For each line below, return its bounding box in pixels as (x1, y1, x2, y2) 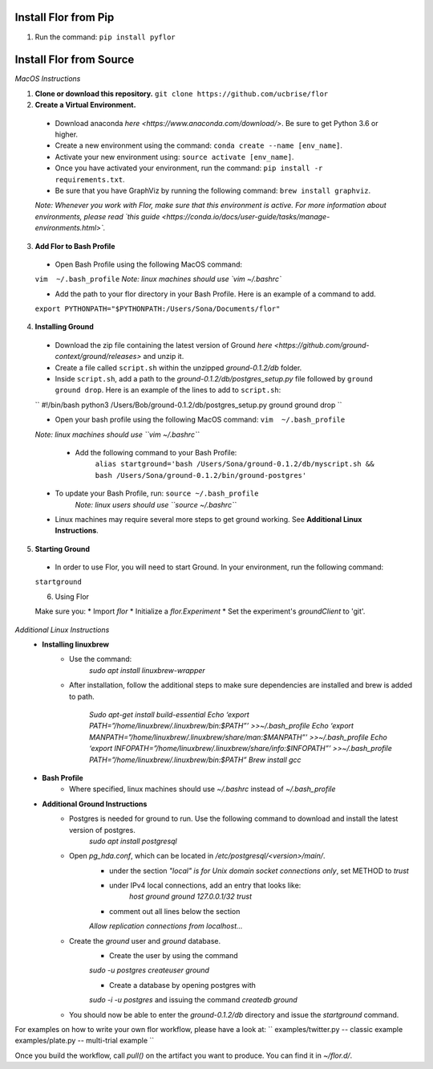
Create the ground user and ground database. (69, 936, 221, 945)
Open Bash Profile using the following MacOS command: (55, 259, 243, 269)
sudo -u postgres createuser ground (89, 965, 210, 975)
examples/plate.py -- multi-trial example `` (14, 1036, 155, 1046)
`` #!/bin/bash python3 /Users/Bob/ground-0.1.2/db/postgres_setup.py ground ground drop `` (34, 400, 342, 410)
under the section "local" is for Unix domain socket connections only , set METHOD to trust (109, 866, 409, 875)
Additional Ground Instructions (42, 799, 148, 809)
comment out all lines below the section (109, 906, 241, 916)
